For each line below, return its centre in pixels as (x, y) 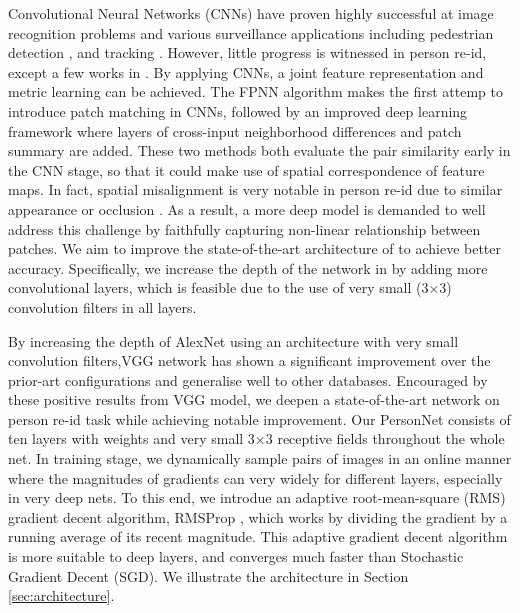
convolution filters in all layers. (102, 306)
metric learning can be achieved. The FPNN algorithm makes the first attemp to (255, 91)
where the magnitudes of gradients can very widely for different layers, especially (255, 477)
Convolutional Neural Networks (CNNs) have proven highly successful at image (251, 13)
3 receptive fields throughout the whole (385, 438)
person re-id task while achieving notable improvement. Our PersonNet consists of (259, 418)
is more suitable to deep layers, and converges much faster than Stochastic (236, 556)
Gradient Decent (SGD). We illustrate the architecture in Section (208, 575)
